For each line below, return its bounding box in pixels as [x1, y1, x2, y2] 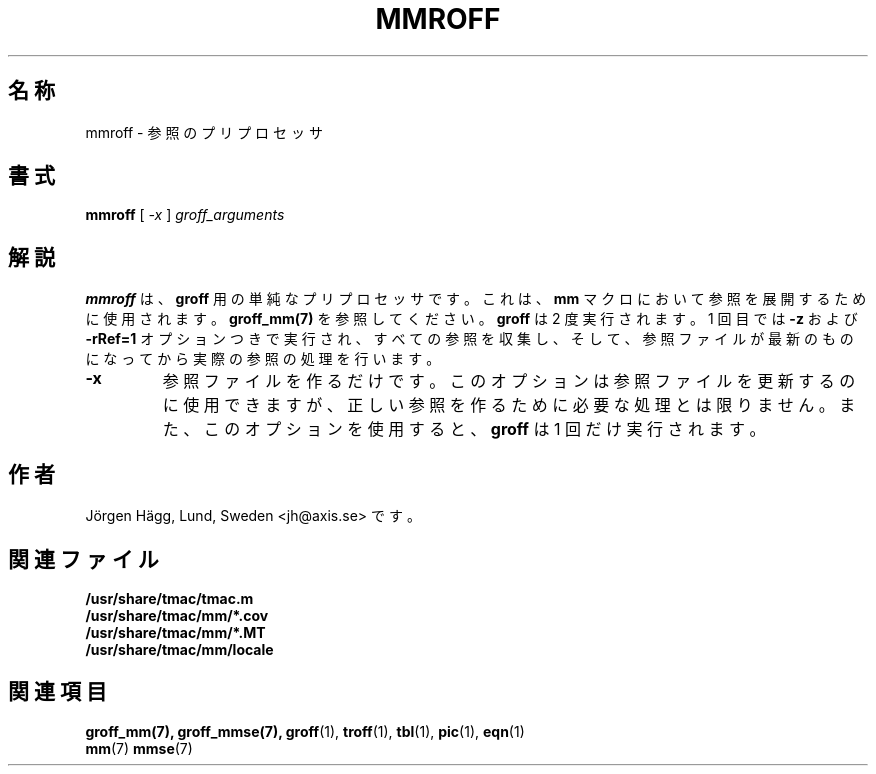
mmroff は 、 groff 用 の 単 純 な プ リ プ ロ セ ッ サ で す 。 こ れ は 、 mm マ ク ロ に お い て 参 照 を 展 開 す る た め [85, 290, 867, 308]
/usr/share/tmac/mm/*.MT [85, 623, 266, 641]
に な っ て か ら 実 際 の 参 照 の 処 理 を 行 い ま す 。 [85, 350, 441, 368]
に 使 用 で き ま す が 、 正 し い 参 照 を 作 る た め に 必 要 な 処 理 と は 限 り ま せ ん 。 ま [162, 395, 856, 416]
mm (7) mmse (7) [85, 739, 193, 757]
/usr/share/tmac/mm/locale [85, 640, 274, 658]
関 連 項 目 [8, 679, 107, 705]
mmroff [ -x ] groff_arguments [85, 206, 285, 224]
